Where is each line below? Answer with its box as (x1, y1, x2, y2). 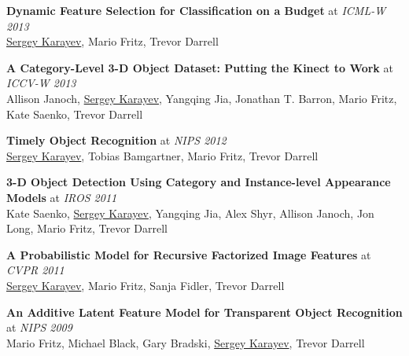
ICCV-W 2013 (6, 75, 76, 91)
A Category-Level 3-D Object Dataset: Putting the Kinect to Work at (6, 59, 393, 75)
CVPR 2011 (6, 262, 64, 278)
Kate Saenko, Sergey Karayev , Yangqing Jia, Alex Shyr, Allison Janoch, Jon (6, 204, 374, 221)
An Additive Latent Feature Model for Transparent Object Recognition (6, 303, 403, 320)
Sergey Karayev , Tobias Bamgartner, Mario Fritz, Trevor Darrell (6, 147, 319, 163)
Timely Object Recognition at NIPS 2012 (6, 132, 227, 149)
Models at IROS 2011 (6, 189, 117, 205)
